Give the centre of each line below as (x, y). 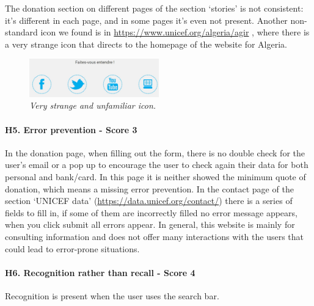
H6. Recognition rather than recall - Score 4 (100, 272)
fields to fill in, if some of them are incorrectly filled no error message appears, (151, 212)
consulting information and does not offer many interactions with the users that (155, 237)
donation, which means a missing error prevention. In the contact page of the (149, 188)
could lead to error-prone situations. (72, 248)
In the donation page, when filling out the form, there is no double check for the (155, 152)
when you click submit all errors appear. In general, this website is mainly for (150, 224)
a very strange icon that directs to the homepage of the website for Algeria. (146, 44)
